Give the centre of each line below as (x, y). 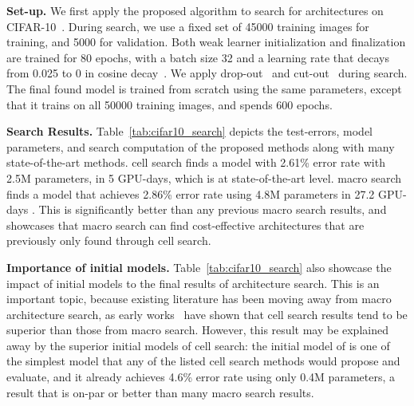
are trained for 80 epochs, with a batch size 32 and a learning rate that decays (198, 57)
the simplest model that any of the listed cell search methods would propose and (203, 361)
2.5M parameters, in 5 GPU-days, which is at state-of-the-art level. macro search (204, 177)
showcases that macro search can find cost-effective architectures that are (185, 225)
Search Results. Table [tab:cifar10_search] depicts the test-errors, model (190, 131)
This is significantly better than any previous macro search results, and (213, 209)
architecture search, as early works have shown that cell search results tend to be (207, 314)
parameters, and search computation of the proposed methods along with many (201, 146)
